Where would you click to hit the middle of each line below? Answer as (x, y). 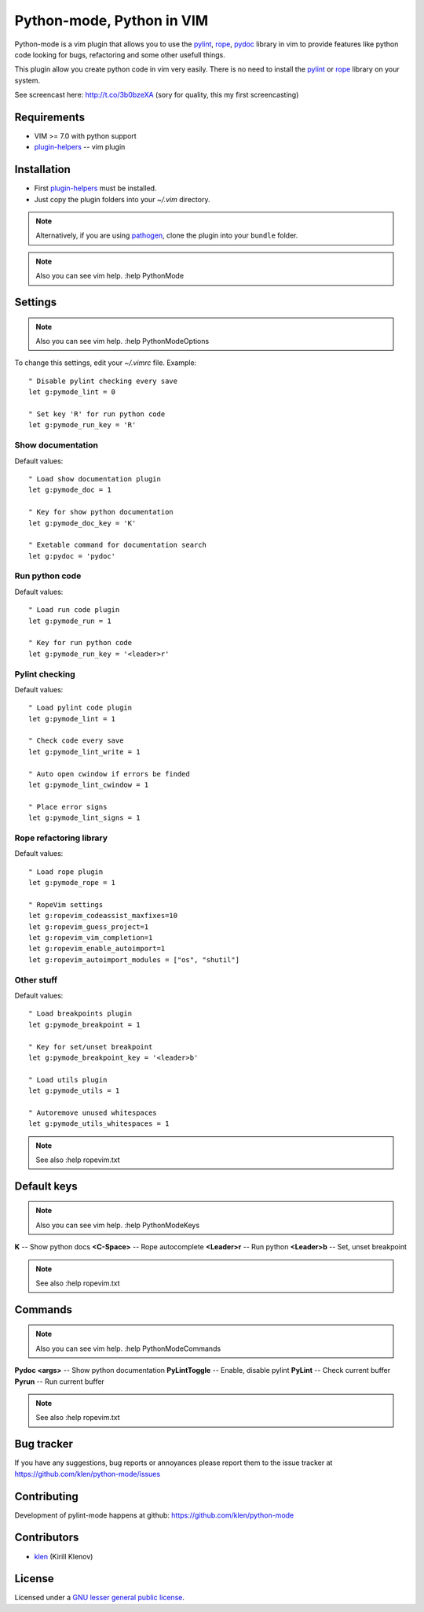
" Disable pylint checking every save (103, 381)
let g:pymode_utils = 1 (74, 1091)
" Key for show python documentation (101, 512)
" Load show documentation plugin (95, 479)
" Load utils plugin (68, 1079)
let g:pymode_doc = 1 (70, 490)
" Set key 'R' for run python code (97, 414)
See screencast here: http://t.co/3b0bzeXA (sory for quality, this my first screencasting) (157, 95)
